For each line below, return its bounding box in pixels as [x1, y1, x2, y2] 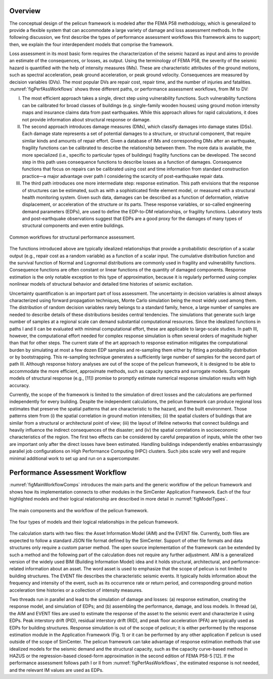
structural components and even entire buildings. [22, 222, 124, 229]
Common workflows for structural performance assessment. [9, 234, 135, 240]
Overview [9, 7, 41, 15]
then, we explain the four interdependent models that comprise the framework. [9, 41, 174, 48]
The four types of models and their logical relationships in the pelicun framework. [9, 519, 179, 525]
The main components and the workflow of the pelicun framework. [9, 507, 149, 513]
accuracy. [9, 382, 30, 388]
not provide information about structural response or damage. [22, 116, 151, 122]
